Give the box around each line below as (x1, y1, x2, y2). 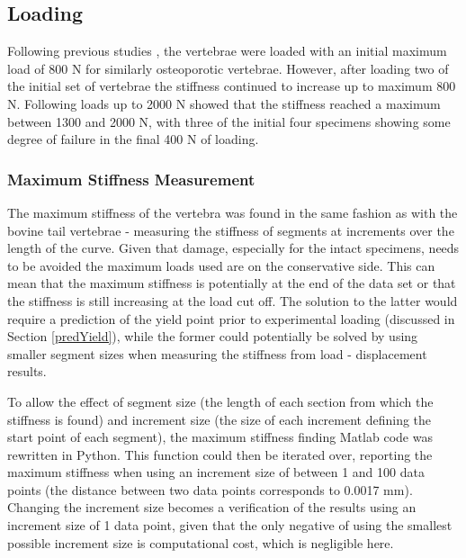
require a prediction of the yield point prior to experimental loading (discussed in (7, 309, 455, 328)
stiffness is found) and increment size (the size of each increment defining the (7, 409, 432, 428)
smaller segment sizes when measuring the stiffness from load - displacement (7, 344, 427, 363)
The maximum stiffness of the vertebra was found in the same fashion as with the (7, 202, 458, 221)
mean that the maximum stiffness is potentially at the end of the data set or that (7, 274, 456, 292)
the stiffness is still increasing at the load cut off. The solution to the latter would (7, 291, 458, 310)
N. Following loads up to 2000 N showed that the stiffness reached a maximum (7, 94, 441, 112)
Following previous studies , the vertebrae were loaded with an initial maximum (7, 41, 447, 60)
